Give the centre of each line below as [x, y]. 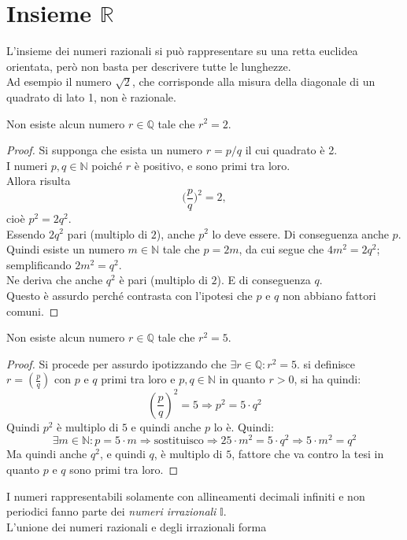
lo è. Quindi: [244, 426]
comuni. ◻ [33, 311]
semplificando [39, 264]
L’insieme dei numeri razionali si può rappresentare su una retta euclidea [182, 51]
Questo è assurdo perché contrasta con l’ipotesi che [129, 295]
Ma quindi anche [47, 454]
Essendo [26, 233]
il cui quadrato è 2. [291, 150]
